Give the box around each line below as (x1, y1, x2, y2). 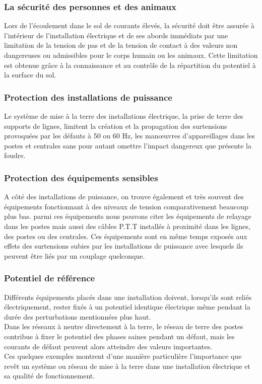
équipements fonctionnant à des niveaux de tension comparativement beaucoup (4, 201, 248, 211)
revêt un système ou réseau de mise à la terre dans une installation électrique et (4, 360, 251, 371)
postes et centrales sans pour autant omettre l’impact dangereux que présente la (4, 140, 252, 150)
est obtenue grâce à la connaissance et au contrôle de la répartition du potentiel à (4, 59, 256, 70)
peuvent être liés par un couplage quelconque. (4, 250, 145, 261)
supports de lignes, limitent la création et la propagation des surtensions (4, 120, 227, 131)
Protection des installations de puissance (4, 91, 172, 103)
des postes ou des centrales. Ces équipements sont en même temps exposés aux (4, 231, 247, 241)
